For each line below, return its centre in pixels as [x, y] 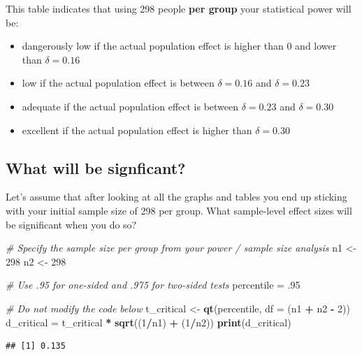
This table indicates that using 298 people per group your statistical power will [179, 8]
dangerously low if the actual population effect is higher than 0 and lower [179, 46]
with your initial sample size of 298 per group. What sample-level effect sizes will [179, 210]
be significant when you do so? [71, 224]
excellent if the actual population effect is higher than [137, 130]
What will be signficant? [96, 167]
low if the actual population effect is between [118, 83]
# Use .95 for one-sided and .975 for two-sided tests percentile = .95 [153, 285]
